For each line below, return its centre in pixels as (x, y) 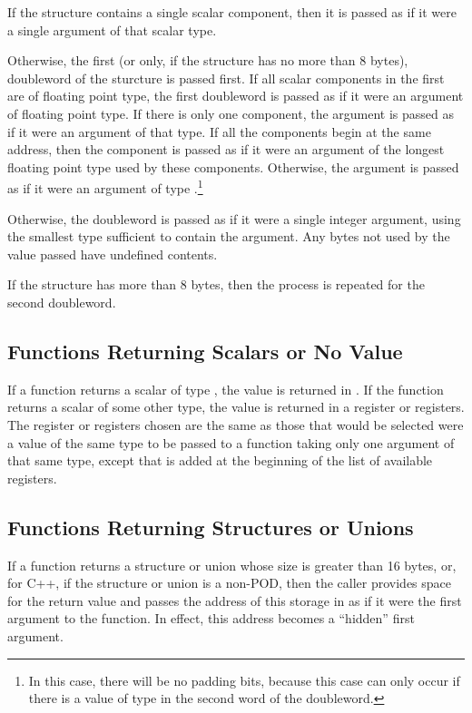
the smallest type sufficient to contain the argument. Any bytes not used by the (229, 236)
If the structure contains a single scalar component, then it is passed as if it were (232, 12)
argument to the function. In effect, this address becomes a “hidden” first (211, 618)
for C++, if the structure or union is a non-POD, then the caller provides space (230, 583)
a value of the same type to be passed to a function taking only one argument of (231, 442)
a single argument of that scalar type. (112, 29)
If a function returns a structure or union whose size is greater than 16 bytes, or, (232, 565)
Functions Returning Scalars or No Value (205, 351)
